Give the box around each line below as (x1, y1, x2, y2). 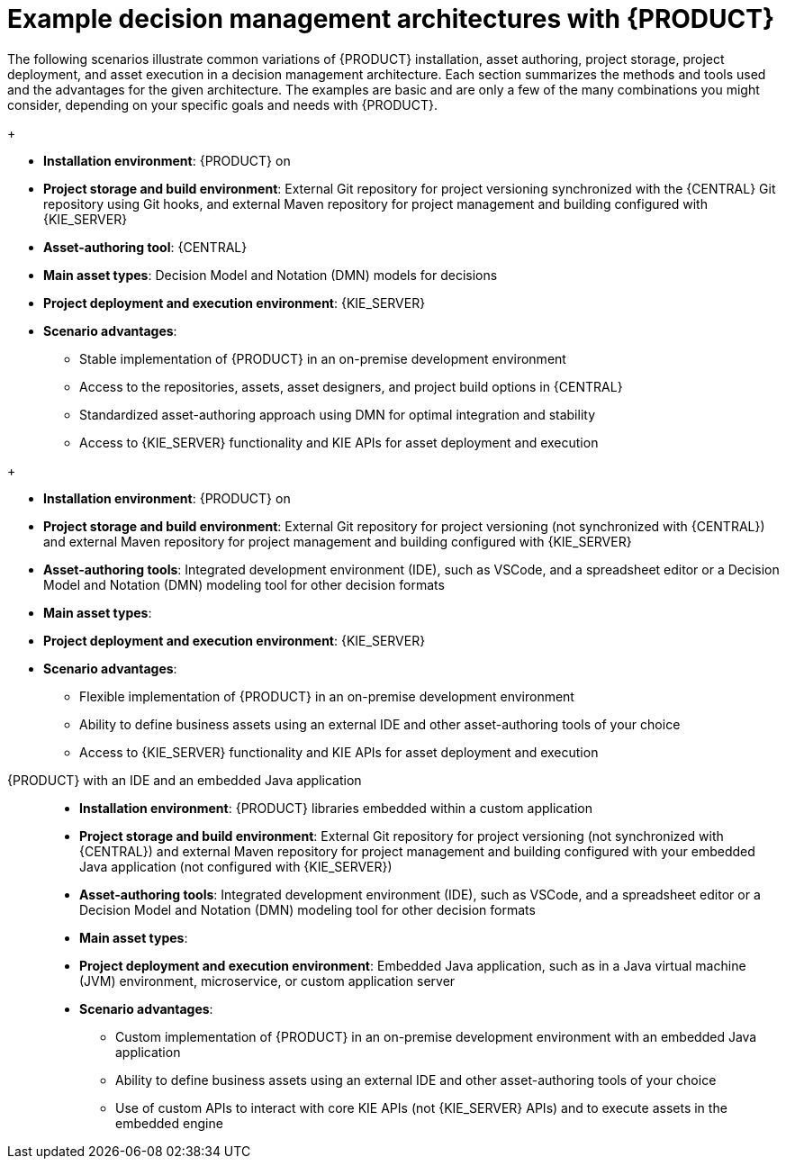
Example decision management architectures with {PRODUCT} (7, 4, 775, 34)
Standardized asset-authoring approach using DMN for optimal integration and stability (79, 406, 596, 422)
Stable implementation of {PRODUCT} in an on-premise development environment (79, 350, 566, 366)
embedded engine (115, 1115, 223, 1131)
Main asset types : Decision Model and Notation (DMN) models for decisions (43, 267, 498, 283)
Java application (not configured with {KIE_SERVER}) (79, 858, 393, 874)
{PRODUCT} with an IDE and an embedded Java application (7, 772, 362, 788)
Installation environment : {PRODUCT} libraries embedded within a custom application (79, 800, 592, 816)
